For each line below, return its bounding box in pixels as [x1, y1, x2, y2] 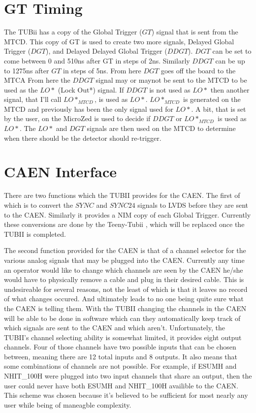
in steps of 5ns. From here [63, 65, 141, 75]
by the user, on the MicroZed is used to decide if [4, 113, 151, 124]
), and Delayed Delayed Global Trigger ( [45, 46, 167, 56]
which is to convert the [4, 199, 73, 210]
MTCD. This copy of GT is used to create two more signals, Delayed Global [4, 36, 234, 46]
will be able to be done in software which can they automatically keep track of [4, 313, 241, 323]
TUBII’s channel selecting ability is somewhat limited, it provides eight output [4, 332, 242, 342]
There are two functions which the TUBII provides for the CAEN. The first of [4, 190, 240, 200]
